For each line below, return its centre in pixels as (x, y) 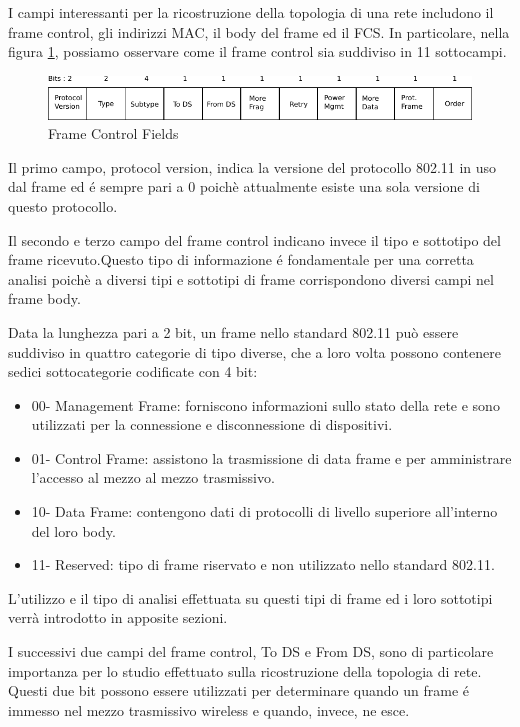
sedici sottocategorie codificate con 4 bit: (133, 371)
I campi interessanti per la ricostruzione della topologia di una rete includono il (251, 12)
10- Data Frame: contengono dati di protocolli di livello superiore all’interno (264, 511)
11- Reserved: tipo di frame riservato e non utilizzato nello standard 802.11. (263, 564)
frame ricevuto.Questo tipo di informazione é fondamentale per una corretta (241, 259)
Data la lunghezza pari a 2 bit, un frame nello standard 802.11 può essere (233, 331)
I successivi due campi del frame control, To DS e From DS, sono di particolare (251, 651)
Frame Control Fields (113, 133)
